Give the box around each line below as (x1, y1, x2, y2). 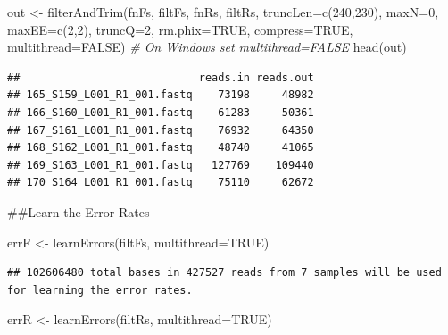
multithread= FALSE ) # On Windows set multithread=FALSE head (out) (7, 38, 407, 56)
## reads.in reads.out (7, 71, 314, 84)
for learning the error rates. (7, 283, 193, 297)
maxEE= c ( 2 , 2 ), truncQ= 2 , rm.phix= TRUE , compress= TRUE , (7, 20, 353, 38)
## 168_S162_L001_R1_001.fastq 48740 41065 (7, 141, 314, 155)
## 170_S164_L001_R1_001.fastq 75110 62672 (7, 176, 314, 189)
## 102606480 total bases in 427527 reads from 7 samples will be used (7, 266, 442, 280)
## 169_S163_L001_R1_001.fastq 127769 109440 (7, 158, 314, 172)
